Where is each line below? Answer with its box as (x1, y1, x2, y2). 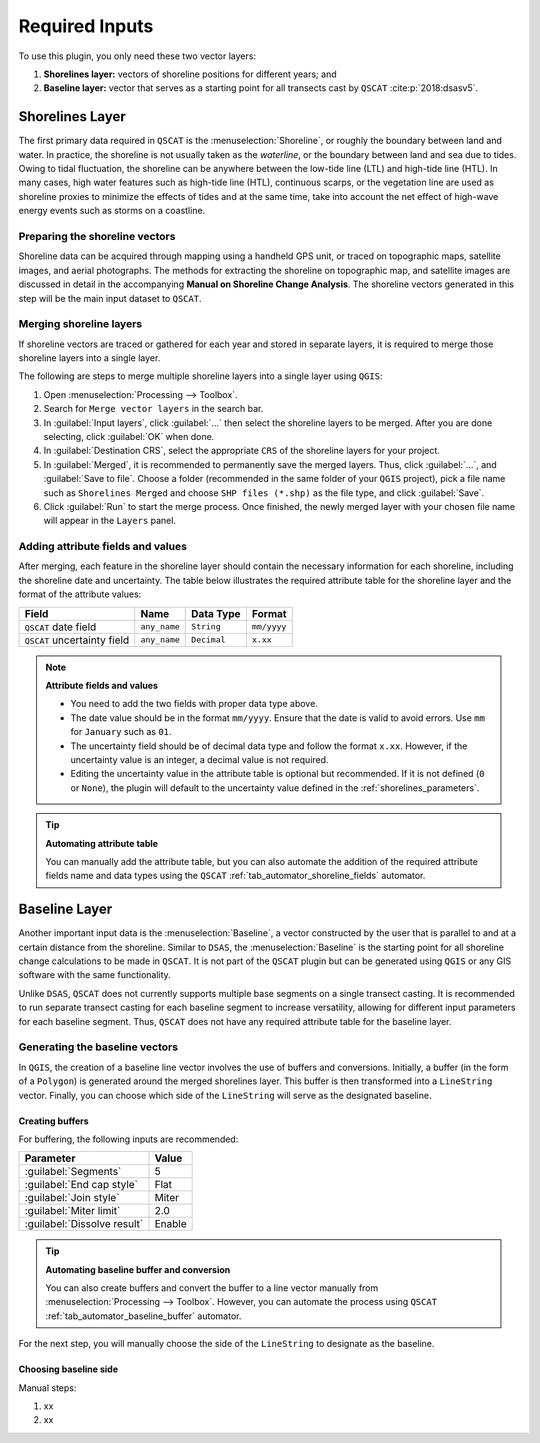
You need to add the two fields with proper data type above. (70, 698, 319, 710)
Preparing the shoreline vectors (18, 229, 176, 243)
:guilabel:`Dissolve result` (24, 1217, 144, 1231)
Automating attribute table (45, 837, 159, 849)
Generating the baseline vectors (18, 1040, 179, 1054)
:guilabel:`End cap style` (24, 1178, 139, 1192)
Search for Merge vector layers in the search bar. (43, 403, 264, 415)
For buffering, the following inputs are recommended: (18, 1133, 239, 1145)
